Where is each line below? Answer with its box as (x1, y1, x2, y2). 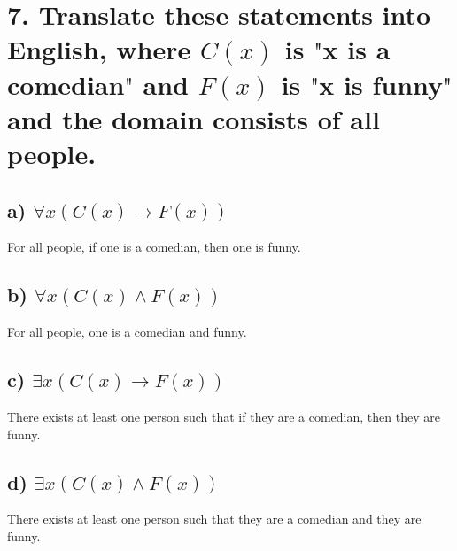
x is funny (319, 66, 444, 102)
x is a (322, 31, 391, 67)
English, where (7, 31, 191, 67)
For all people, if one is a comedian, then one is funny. (7, 237, 301, 256)
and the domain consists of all (7, 100, 380, 136)
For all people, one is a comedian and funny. (7, 322, 247, 341)
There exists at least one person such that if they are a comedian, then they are (7, 407, 440, 425)
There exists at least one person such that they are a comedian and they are (7, 509, 422, 528)
